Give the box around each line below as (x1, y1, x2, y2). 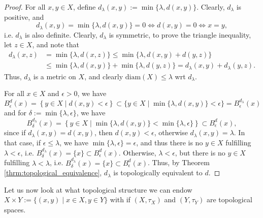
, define (73, 2, 96, 12)
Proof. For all (4, 2, 46, 12)
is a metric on (33, 71, 76, 81)
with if (110, 194, 130, 205)
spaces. (4, 204, 26, 214)
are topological (206, 194, 252, 205)
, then (94, 127, 113, 138)
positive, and (4, 11, 44, 22)
